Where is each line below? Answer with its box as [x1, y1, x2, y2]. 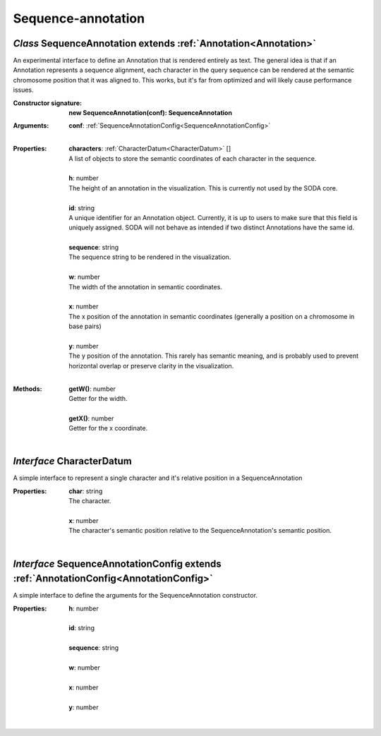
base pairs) [68, 322, 102, 331]
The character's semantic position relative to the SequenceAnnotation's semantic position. [68, 526, 332, 535]
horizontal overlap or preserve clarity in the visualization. [68, 361, 234, 370]
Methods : [13, 385, 42, 393]
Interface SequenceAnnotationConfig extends [13, 557, 222, 569]
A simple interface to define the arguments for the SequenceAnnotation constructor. [13, 591, 258, 600]
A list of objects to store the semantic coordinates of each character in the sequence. [68, 154, 317, 162]
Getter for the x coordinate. [68, 424, 148, 433]
